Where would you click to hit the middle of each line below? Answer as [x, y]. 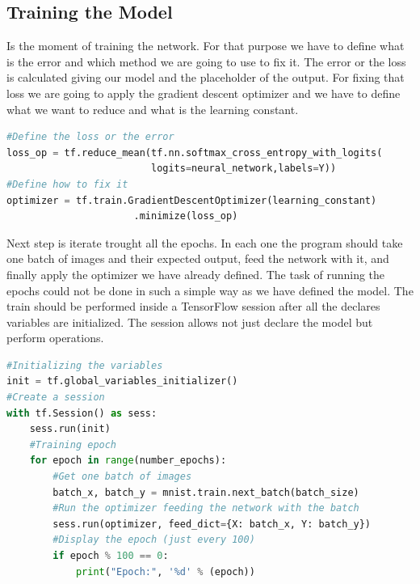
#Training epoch [73, 444]
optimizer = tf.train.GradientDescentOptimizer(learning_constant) [192, 200]
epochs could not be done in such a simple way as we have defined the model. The [210, 290]
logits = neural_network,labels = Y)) [244, 169]
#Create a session [56, 398]
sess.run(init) [70, 429]
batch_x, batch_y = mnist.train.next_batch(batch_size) [206, 492]
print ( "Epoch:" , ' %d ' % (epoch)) [165, 571]
